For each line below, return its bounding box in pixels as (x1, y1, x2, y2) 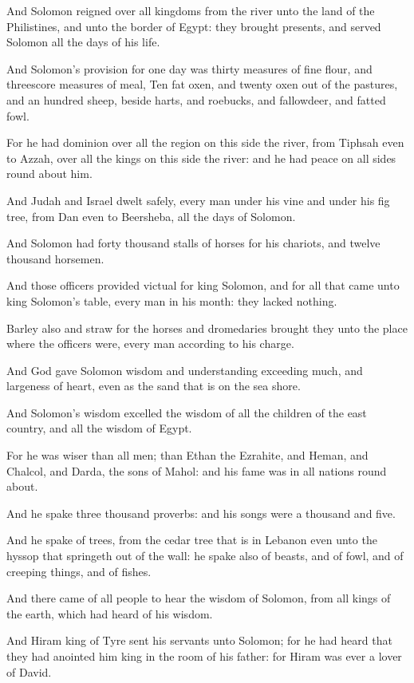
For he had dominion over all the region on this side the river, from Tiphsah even (6, 134, 404, 151)
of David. (6, 663, 52, 680)
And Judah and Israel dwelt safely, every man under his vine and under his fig (6, 191, 390, 208)
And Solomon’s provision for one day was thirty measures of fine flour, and (6, 60, 373, 77)
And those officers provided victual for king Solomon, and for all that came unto (6, 277, 400, 294)
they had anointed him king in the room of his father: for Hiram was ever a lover (6, 648, 402, 664)
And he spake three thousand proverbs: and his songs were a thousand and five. (6, 504, 396, 521)
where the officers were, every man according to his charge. (6, 335, 294, 352)
